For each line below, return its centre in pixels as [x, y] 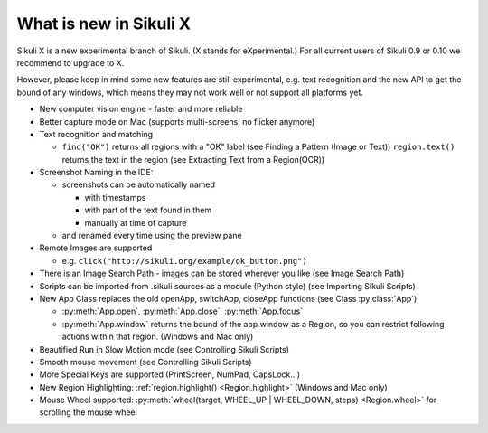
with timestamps [115, 197]
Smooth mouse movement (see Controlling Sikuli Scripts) [145, 362]
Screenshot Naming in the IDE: [96, 173]
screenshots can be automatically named [139, 184]
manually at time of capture [136, 222]
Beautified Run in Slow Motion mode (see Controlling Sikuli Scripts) [164, 349]
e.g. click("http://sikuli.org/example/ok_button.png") [184, 260]
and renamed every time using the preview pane [152, 236]
